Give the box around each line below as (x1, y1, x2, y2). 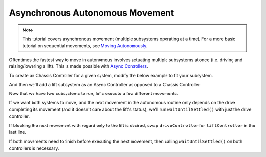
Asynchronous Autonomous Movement (9, 7, 174, 18)
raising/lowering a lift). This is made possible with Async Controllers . (9, 63, 148, 69)
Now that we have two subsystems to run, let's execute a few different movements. (9, 91, 178, 96)
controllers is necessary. (9, 145, 59, 151)
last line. (9, 129, 27, 135)
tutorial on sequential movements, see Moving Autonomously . (22, 43, 148, 49)
